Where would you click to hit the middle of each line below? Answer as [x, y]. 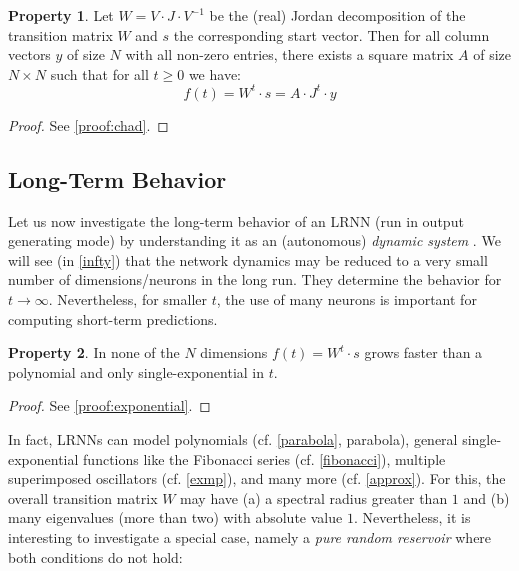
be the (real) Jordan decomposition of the [337, 15]
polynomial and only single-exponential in [136, 371]
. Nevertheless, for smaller [128, 299]
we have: [214, 73]
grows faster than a [423, 352]
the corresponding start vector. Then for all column [331, 34]
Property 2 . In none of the [94, 352]
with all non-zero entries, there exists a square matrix [289, 54]
